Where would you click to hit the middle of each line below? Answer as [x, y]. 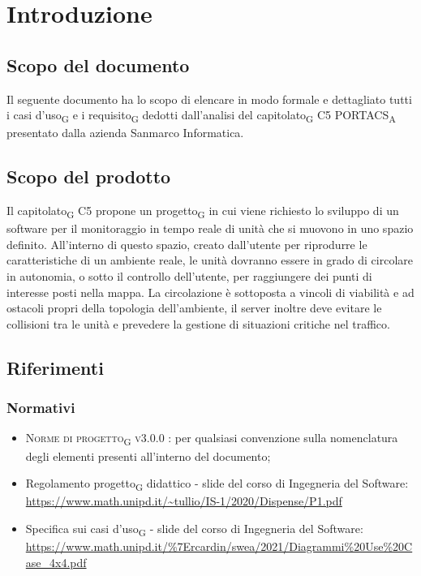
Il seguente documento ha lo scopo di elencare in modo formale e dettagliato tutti [209, 99]
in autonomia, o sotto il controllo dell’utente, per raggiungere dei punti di [189, 276]
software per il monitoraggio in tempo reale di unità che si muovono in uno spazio [210, 228]
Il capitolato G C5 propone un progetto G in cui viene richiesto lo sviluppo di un [203, 211]
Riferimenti [55, 367]
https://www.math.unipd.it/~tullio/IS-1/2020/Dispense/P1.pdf [184, 501]
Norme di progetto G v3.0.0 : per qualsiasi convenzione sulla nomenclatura [212, 439]
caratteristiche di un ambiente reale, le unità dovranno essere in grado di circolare [210, 260]
